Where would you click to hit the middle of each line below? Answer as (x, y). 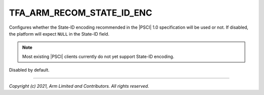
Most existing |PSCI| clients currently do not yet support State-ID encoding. (98, 57)
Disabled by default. (29, 70)
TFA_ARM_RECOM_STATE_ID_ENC (81, 13)
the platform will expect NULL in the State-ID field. (59, 34)
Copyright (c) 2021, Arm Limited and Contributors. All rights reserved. (79, 86)
